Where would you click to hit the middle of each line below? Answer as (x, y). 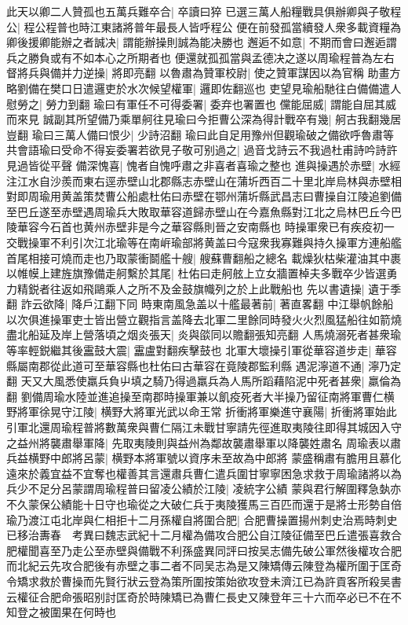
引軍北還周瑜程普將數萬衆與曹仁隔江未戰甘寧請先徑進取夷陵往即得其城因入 (199, 427)
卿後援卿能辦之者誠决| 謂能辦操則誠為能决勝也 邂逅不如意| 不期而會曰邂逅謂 (202, 42)
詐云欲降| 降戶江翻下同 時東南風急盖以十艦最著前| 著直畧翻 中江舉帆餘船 (207, 304)
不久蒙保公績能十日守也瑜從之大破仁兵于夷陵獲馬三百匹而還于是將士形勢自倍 (204, 504)
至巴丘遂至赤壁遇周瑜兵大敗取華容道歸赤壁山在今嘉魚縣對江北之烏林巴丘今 (199, 211)
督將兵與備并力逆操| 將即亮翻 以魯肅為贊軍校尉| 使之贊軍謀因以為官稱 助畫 (198, 73)
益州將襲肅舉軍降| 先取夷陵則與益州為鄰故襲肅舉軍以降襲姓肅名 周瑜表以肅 (209, 442)
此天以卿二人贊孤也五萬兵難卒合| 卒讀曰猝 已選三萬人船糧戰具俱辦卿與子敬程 (204, 11)
